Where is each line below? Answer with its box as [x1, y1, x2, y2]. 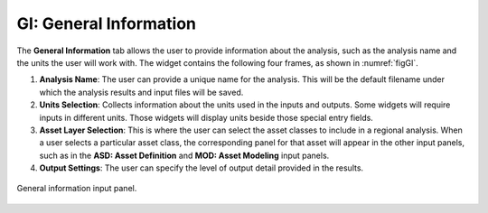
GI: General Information [16, 14, 197, 33]
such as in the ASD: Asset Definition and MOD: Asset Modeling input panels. [39, 150, 330, 161]
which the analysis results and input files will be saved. [39, 87, 244, 97]
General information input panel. [16, 183, 137, 194]
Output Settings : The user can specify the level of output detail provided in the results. [39, 162, 364, 173]
